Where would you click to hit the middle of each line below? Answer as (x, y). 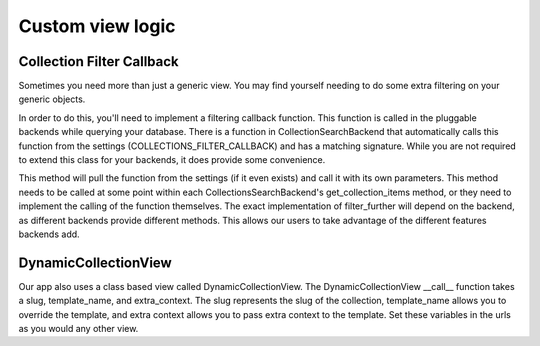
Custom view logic (97, 26)
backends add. (49, 234)
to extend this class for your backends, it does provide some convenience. (172, 160)
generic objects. (52, 99)
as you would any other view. (78, 329)
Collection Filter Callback (98, 61)
